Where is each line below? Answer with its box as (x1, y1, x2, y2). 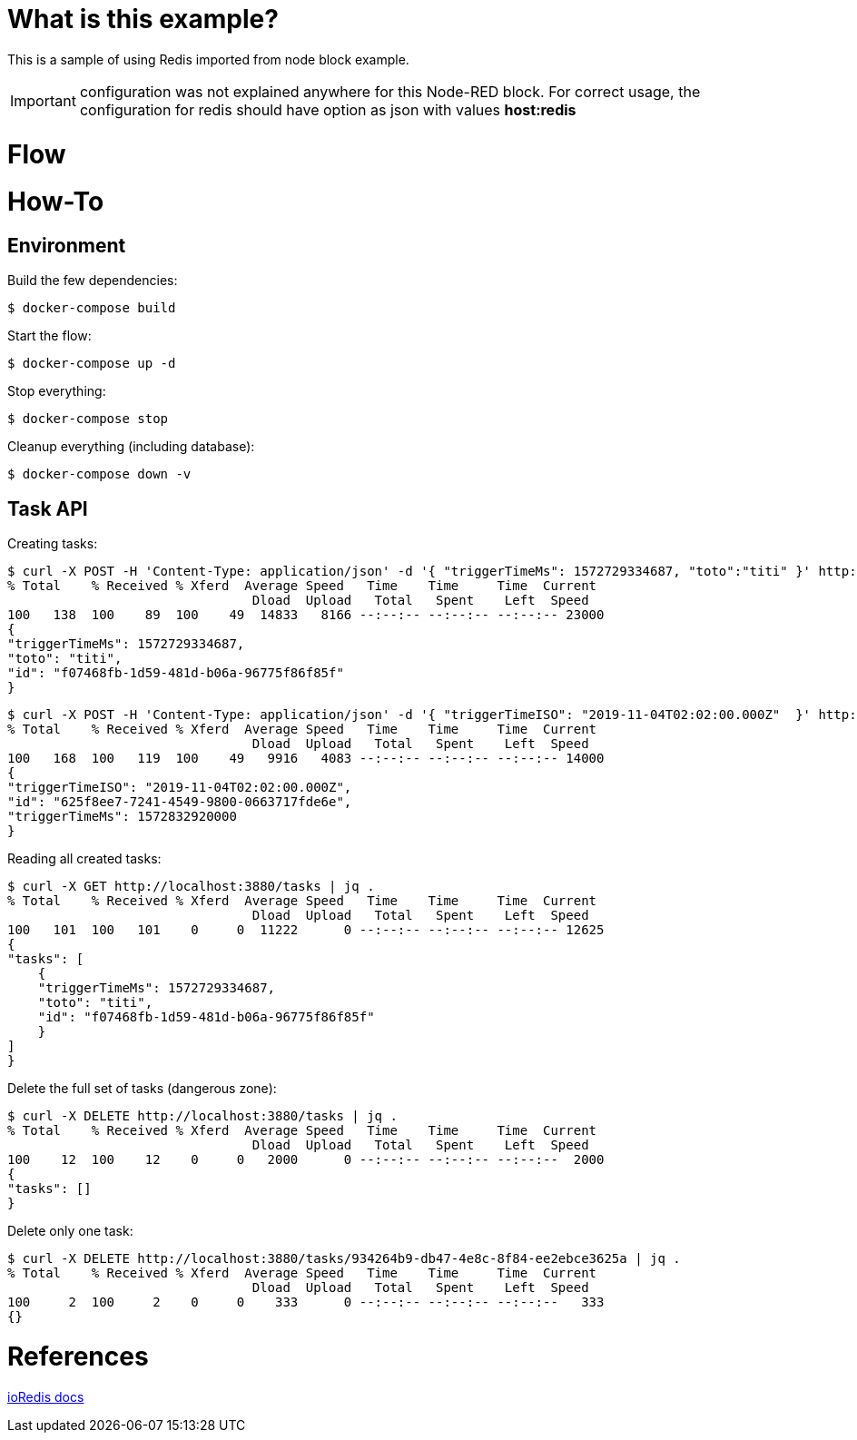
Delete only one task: (7, 1223, 133, 1239)
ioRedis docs (7, 1388, 84, 1405)
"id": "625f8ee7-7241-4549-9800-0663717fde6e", (7, 794, 352, 810)
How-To (7, 186, 104, 218)
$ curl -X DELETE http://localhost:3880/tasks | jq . (7, 1109, 398, 1124)
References (7, 1341, 149, 1373)
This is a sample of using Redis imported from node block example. (7, 51, 409, 67)
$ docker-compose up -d (7, 356, 176, 371)
